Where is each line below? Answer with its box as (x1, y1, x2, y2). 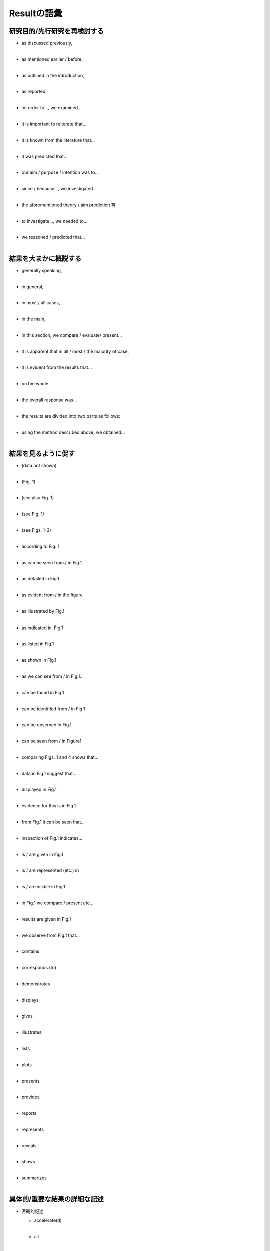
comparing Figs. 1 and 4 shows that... (21, 754, 99, 760)
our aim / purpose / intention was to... (21, 169, 99, 175)
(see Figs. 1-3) (21, 527, 52, 533)
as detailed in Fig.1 (21, 576, 60, 582)
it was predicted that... (21, 153, 68, 159)
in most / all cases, (21, 300, 60, 306)
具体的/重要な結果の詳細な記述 (9, 1195, 104, 1203)
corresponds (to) (21, 965, 57, 971)
